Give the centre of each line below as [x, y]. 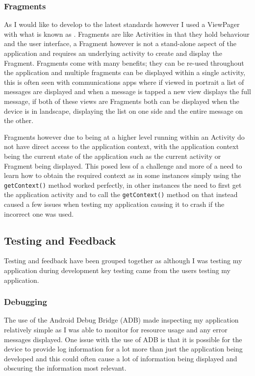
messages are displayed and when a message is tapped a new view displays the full [127, 91]
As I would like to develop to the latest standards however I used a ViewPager [122, 24]
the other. [19, 120]
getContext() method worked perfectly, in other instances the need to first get [123, 185]
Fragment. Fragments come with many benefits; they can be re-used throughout [124, 63]
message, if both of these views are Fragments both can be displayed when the [122, 101]
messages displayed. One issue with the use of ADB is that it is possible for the [123, 339]
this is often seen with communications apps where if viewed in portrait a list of [124, 82]
